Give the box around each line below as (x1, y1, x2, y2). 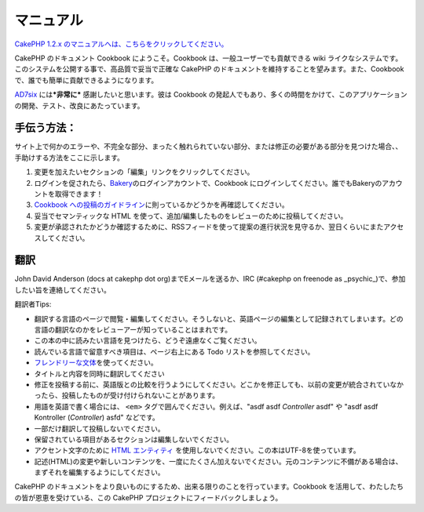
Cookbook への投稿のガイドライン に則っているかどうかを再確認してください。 (34, 200, 290, 209)
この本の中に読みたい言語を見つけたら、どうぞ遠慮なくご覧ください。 (34, 336, 261, 345)
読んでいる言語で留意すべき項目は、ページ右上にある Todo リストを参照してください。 (34, 347, 315, 356)
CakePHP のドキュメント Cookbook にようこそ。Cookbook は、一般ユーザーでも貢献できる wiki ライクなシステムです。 (14, 53, 403, 63)
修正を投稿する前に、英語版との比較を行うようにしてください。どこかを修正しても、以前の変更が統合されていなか (34, 379, 404, 389)
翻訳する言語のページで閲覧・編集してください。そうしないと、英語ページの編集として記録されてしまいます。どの (34, 314, 404, 323)
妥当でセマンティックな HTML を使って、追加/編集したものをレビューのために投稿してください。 (34, 211, 348, 220)
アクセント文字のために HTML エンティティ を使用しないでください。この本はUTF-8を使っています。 (34, 445, 360, 455)
